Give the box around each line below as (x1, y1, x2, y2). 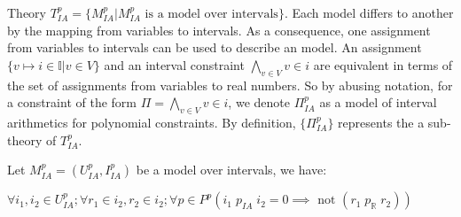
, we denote (228, 93, 290, 112)
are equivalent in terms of (313, 55, 453, 74)
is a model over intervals (145, 8, 278, 20)
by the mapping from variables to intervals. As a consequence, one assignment (7, 20, 431, 39)
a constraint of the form (7, 93, 137, 112)
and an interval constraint (104, 55, 245, 74)
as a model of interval (319, 93, 437, 112)
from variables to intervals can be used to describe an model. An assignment (7, 38, 422, 57)
